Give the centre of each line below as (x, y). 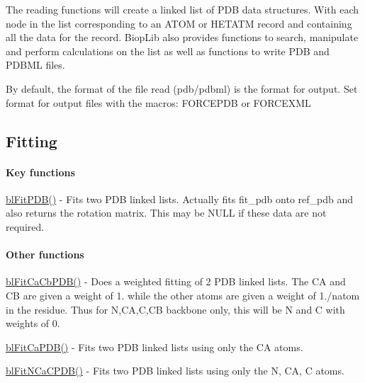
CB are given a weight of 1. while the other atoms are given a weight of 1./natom (183, 295)
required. (25, 226)
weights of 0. (33, 323)
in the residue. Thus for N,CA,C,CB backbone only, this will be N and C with (175, 309)
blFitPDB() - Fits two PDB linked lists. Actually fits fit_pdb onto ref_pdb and (180, 199)
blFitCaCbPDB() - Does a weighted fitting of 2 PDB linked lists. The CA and (176, 281)
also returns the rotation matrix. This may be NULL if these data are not (166, 213)
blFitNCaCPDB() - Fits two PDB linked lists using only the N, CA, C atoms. (175, 371)
